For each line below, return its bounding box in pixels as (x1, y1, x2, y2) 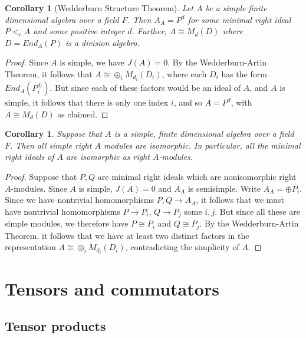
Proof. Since (5, 56, 48, 68)
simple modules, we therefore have (5, 217, 129, 229)
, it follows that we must (196, 193, 284, 206)
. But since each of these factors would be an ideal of (50, 81, 241, 94)
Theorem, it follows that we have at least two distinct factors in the (5, 229, 249, 241)
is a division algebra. (65, 36, 140, 48)
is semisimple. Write (187, 182, 261, 194)
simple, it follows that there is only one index (5, 96, 169, 109)
